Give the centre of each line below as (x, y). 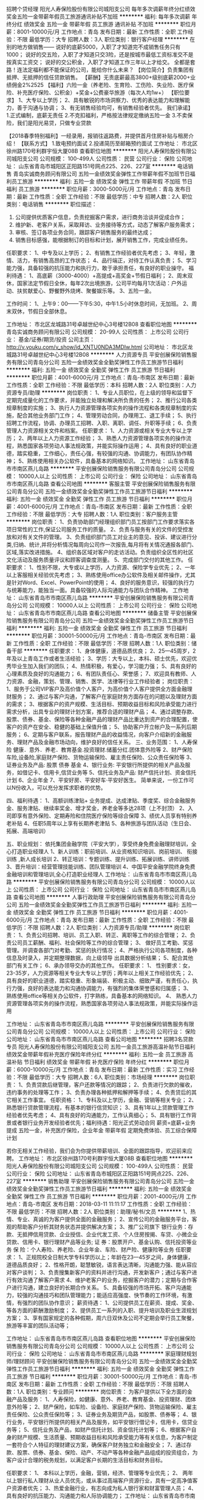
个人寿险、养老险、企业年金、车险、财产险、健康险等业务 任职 (108, 1250)
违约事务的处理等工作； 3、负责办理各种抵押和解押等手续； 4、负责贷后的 (99, 1092)
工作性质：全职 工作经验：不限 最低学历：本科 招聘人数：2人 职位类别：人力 (101, 385)
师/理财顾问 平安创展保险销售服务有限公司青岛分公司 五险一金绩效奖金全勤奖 (102, 1361)
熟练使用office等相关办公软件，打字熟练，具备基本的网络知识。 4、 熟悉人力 (102, 996)
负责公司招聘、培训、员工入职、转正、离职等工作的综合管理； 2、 (108, 935)
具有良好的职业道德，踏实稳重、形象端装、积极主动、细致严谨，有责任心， (99, 981)
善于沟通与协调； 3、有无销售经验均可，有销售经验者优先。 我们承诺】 (105, 108)
